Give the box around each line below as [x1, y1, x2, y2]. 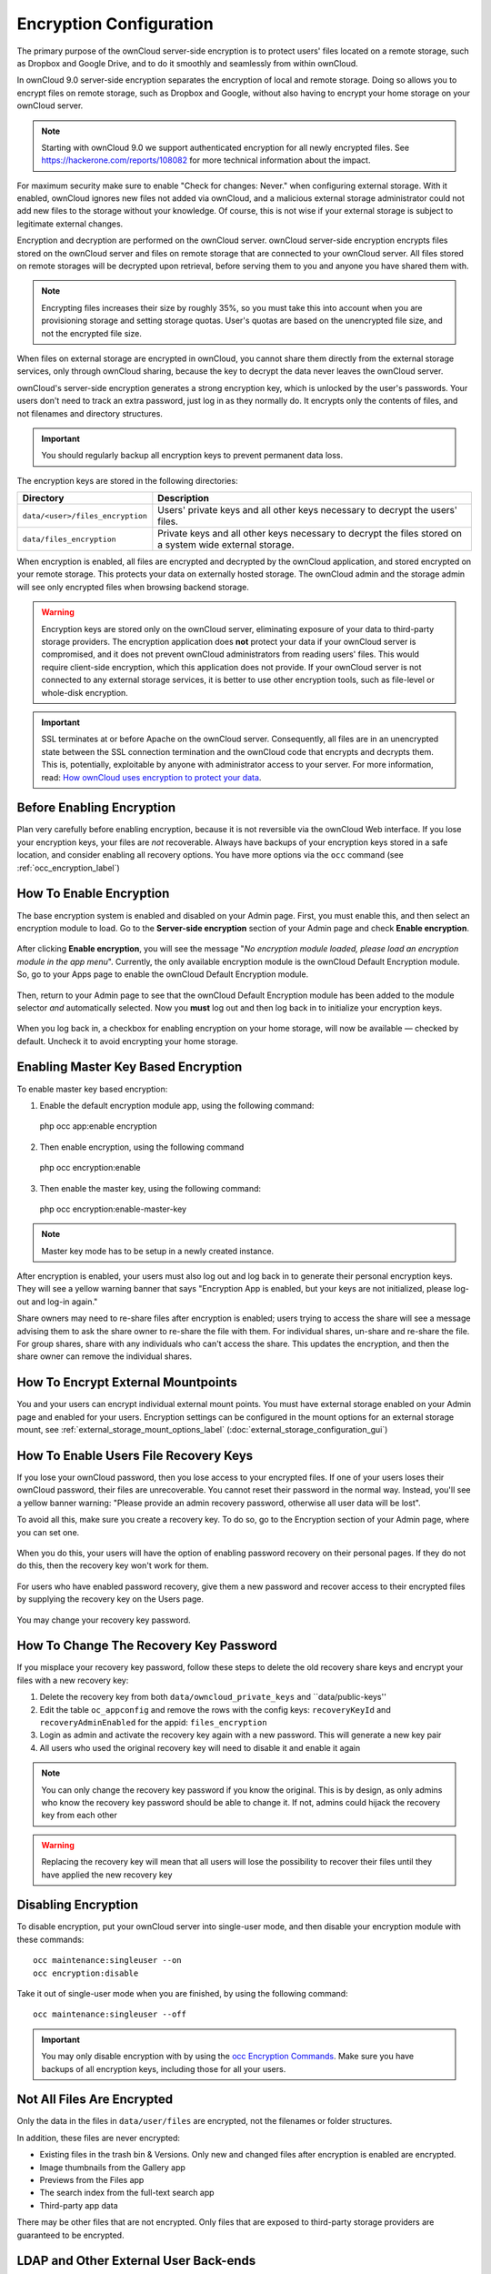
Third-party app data [39, 2199, 118, 2210]
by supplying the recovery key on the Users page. [16, 1594, 205, 1605]
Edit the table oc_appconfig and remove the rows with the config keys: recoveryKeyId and [39, 1704, 391, 1715]
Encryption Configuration [16, 14, 214, 34]
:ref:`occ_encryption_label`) [16, 862, 120, 873]
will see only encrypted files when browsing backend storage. [16, 581, 249, 592]
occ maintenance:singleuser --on [33, 1956, 182, 1966]
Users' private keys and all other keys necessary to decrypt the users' [157, 504, 458, 517]
